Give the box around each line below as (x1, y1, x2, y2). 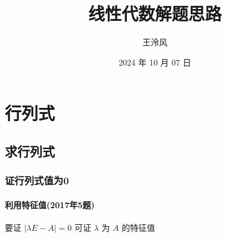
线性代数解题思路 (88, 1, 222, 26)
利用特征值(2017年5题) (5, 198, 95, 211)
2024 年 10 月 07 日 (119, 55, 191, 68)
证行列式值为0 (5, 173, 69, 188)
